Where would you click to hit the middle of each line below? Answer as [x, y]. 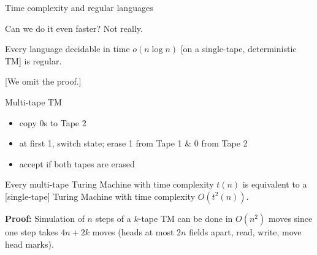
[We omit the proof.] [43, 81]
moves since [290, 218]
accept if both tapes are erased [77, 163]
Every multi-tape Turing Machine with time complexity [109, 184]
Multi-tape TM [33, 101]
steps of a [113, 218]
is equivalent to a [275, 184]
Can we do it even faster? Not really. [74, 28]
